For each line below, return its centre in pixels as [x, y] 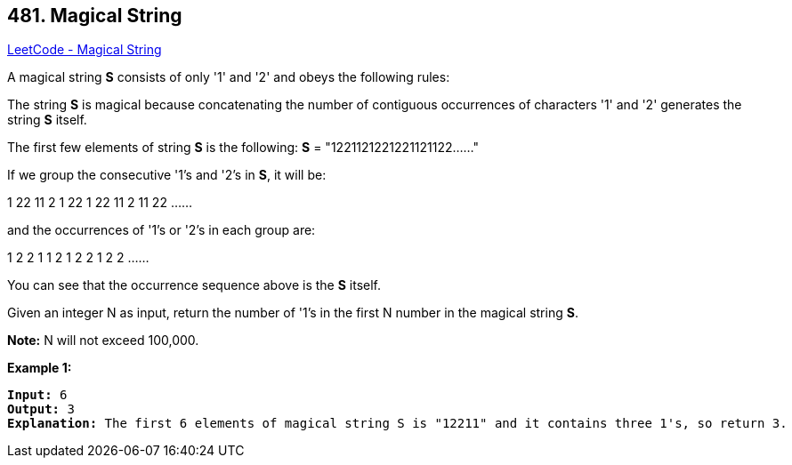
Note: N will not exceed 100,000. [103, 341]
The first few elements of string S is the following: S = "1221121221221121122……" [243, 148]
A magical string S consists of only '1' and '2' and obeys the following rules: [229, 77]
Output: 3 [41, 409]
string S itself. [47, 120]
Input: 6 [37, 395]
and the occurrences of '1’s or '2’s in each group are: [162, 230]
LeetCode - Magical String [85, 50]
